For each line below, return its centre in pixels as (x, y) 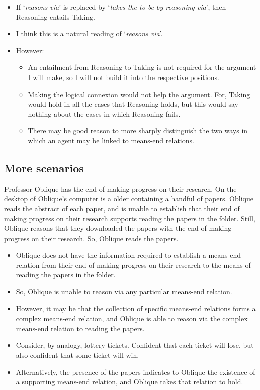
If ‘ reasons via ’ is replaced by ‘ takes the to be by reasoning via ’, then (121, 7)
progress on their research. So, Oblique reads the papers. (91, 238)
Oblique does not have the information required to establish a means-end (128, 255)
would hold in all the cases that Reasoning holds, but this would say (133, 104)
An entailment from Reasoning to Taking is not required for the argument (142, 67)
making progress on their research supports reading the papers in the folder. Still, (130, 218)
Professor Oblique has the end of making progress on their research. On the (120, 188)
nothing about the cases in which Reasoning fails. (104, 113)
